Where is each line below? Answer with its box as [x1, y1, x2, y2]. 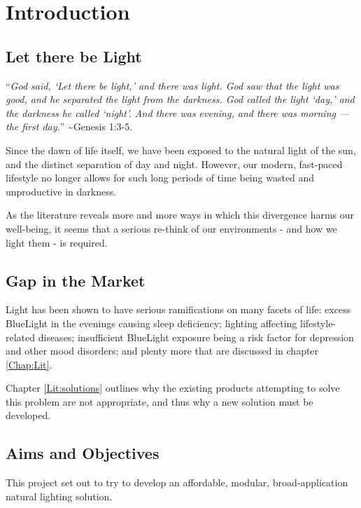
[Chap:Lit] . [6, 357, 52, 371]
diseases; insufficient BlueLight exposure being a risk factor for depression [38, 329, 354, 344]
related [6, 329, 36, 344]
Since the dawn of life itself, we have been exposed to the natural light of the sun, [6, 142, 356, 157]
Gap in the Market [6, 269, 146, 291]
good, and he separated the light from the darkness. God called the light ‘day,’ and [6, 92, 355, 107]
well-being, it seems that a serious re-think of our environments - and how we [6, 221, 337, 235]
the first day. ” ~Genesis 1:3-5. [6, 119, 133, 134]
